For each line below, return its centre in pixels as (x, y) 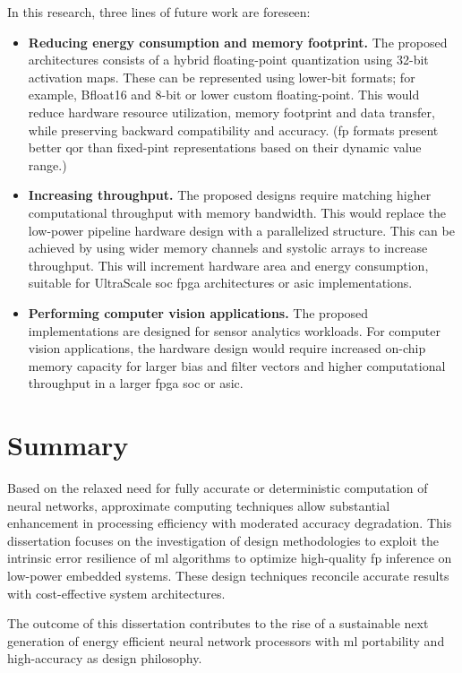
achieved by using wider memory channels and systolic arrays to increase (228, 248)
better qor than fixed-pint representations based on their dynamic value (225, 147)
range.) (47, 164)
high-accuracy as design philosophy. (105, 658)
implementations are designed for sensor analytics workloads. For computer (234, 330)
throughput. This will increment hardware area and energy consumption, (228, 265)
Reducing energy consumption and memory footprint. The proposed (238, 42)
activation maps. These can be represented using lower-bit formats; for (222, 77)
